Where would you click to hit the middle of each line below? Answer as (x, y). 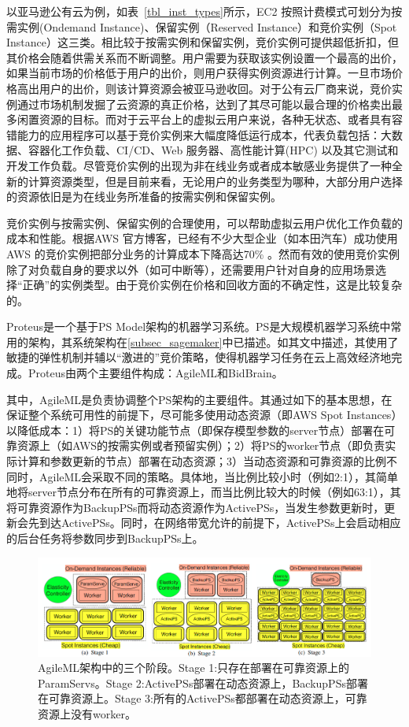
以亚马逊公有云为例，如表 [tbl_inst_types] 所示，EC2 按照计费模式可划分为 (199, 11)
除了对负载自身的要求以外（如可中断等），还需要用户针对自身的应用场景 (191, 269)
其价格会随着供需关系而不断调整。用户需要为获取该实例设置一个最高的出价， (204, 57)
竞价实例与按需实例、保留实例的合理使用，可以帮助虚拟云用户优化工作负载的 (204, 223)
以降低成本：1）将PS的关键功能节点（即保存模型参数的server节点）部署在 (195, 430)
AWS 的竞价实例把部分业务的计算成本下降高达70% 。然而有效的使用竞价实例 (203, 253)
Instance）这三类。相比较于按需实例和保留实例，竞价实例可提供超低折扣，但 (203, 42)
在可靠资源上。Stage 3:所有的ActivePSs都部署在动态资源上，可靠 (203, 698)
